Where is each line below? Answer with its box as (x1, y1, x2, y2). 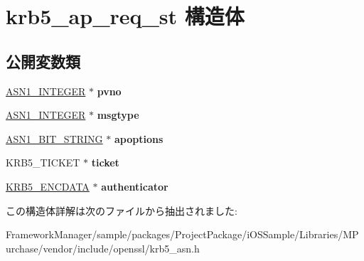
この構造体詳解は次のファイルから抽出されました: (6, 203, 237, 218)
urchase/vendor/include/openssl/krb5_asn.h (6, 240, 200, 255)
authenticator (101, 179, 168, 193)
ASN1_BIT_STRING (6, 131, 103, 146)
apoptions (114, 131, 164, 146)
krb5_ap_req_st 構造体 (6, 1, 245, 31)
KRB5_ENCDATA (6, 179, 90, 193)
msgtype (97, 107, 139, 122)
